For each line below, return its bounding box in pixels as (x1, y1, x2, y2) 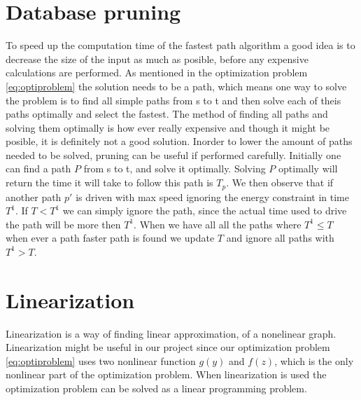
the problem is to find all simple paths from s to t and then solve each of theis (6, 92, 341, 107)
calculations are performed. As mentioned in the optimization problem (6, 65, 308, 80)
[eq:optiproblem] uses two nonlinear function (6, 353, 196, 368)
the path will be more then (6, 216, 121, 231)
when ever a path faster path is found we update (6, 230, 215, 245)
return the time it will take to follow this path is (6, 175, 213, 190)
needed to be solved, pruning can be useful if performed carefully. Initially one (6, 147, 341, 162)
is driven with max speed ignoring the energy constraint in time (76, 189, 349, 204)
